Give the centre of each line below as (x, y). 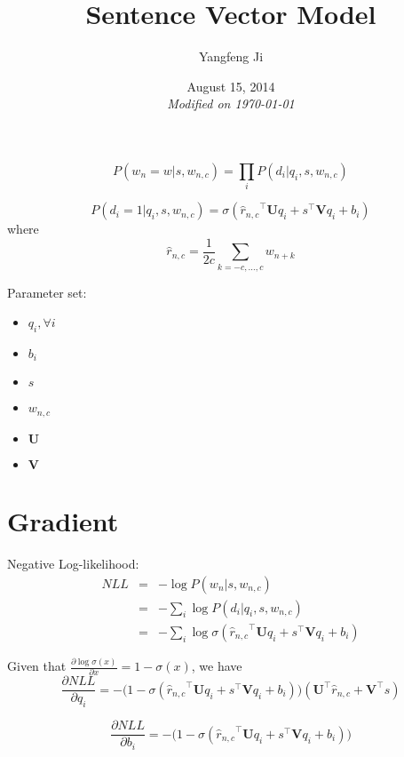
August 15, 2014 (231, 86)
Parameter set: (47, 292)
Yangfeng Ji (231, 56)
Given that (37, 666)
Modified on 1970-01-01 (231, 104)
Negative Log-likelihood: (73, 564)
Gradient (63, 521)
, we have (217, 666)
